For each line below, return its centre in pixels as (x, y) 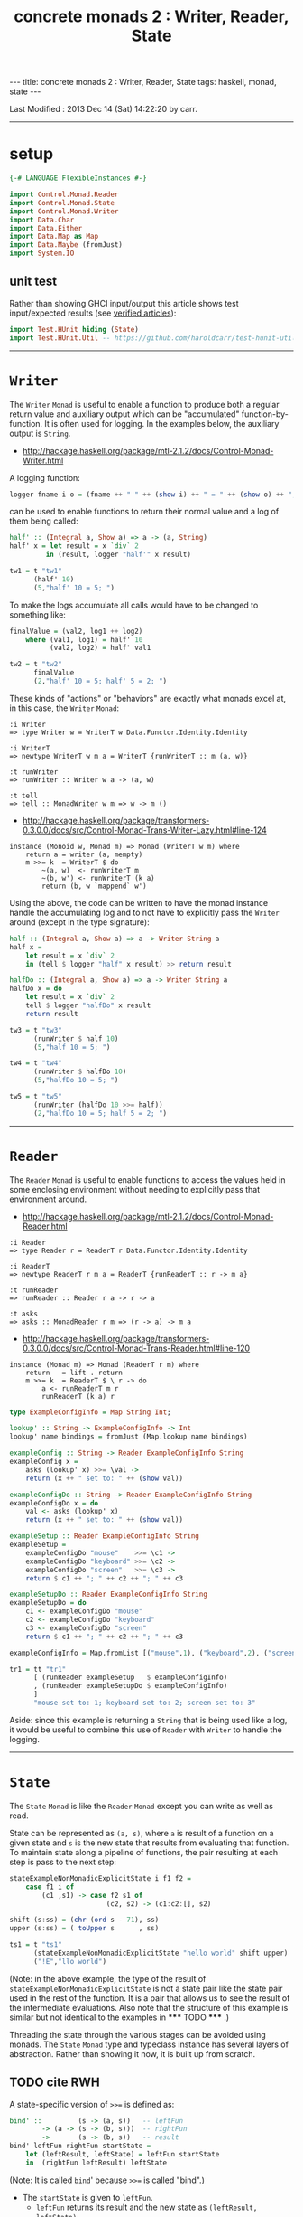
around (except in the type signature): (80, 922)
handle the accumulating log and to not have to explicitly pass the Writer (144, 912)
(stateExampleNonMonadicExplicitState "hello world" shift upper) (161, 1953)
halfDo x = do (36, 989)
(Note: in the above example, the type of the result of (108, 1978)
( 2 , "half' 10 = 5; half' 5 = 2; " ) (100, 681)
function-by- (265, 414)
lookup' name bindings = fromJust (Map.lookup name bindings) (129, 1437)
